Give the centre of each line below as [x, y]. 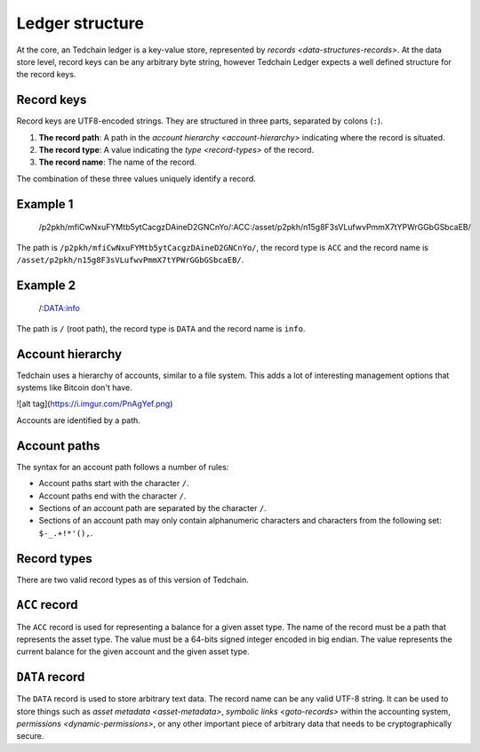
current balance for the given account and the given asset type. [133, 652]
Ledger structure [80, 23]
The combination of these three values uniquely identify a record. [136, 179]
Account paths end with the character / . [112, 496]
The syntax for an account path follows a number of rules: [123, 467]
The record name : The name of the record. [118, 162]
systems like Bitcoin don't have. [74, 388]
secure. [30, 736]
